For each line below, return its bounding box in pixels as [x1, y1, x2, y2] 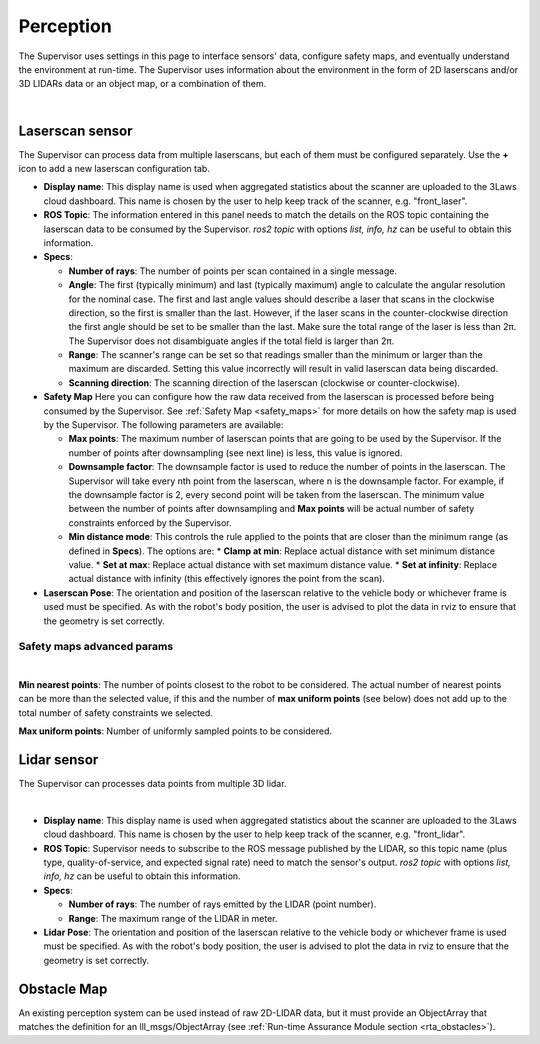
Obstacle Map [18, 980, 108, 997]
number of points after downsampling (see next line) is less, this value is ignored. [68, 446, 403, 459]
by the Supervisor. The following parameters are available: [43, 419, 284, 431]
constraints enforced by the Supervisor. [68, 516, 232, 529]
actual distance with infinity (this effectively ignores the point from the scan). [68, 573, 385, 585]
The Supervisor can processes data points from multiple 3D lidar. [18, 778, 287, 790]
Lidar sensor [18, 751, 99, 769]
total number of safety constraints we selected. [18, 706, 214, 719]
